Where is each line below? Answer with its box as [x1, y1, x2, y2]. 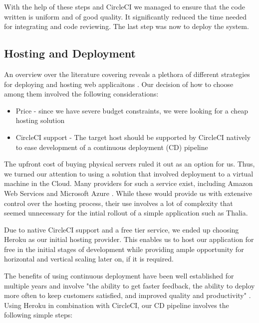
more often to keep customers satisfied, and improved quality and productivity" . [4, 290, 251, 300]
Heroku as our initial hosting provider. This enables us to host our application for [4, 234, 254, 244]
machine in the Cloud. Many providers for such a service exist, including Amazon [4, 178, 253, 188]
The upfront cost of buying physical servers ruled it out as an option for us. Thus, [4, 158, 255, 169]
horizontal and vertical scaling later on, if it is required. [4, 253, 174, 264]
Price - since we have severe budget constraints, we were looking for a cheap [15, 105, 249, 115]
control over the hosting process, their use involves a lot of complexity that [4, 197, 233, 208]
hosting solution [15, 115, 65, 125]
